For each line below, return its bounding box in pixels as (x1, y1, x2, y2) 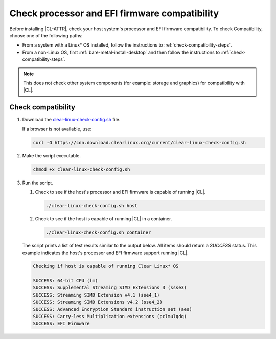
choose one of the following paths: (9, 32, 83, 38)
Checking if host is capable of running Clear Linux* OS (33, 263, 179, 269)
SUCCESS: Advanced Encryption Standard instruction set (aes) (33, 306, 192, 312)
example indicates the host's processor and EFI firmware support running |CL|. (22, 250, 189, 256)
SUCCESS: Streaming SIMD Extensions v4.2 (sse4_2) (33, 299, 163, 305)
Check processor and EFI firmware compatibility (9, 8, 219, 19)
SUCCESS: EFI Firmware (33, 321, 90, 327)
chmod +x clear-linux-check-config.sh (33, 166, 130, 172)
